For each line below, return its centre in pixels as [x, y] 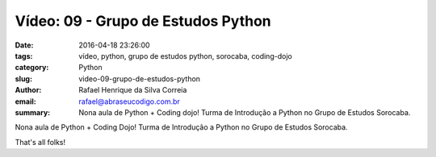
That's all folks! [40, 142]
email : [25, 101]
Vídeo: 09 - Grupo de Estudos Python [143, 21]
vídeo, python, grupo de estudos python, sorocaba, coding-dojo [185, 56]
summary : [33, 112]
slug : [23, 78]
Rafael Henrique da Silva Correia [133, 90]
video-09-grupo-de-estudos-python [140, 78]
